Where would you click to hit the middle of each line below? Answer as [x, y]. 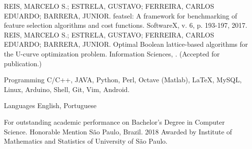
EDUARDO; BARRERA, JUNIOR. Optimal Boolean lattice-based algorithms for [126, 44]
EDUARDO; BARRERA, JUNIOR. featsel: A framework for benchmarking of [121, 15]
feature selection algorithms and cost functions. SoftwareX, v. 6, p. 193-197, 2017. [126, 25]
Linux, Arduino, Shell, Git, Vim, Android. [67, 89]
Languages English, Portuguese [50, 105]
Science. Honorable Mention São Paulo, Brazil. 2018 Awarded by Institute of [118, 131]
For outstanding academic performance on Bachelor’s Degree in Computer [115, 121]
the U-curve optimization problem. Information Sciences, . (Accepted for [112, 53]
